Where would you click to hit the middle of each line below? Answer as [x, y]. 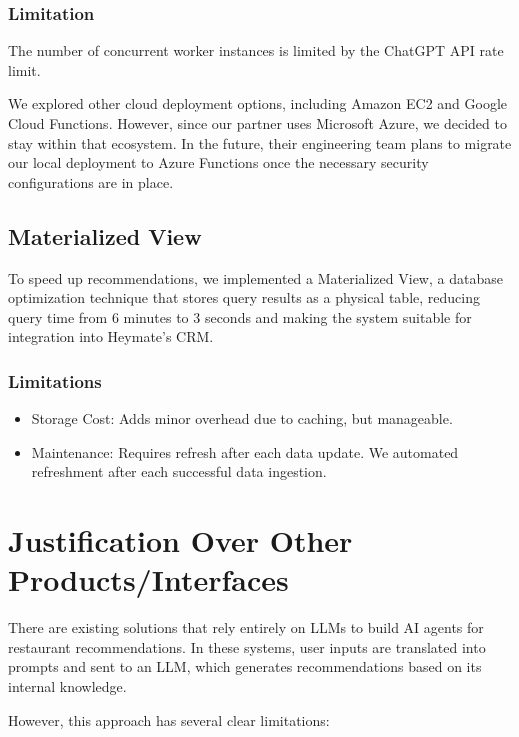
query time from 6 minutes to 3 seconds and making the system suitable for [240, 316]
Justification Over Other [180, 540]
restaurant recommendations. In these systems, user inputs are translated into [247, 646]
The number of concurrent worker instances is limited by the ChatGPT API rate [256, 50]
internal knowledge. [67, 686]
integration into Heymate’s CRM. [111, 336]
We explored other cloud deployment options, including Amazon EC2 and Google [258, 103]
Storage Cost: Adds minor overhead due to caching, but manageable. [242, 418]
